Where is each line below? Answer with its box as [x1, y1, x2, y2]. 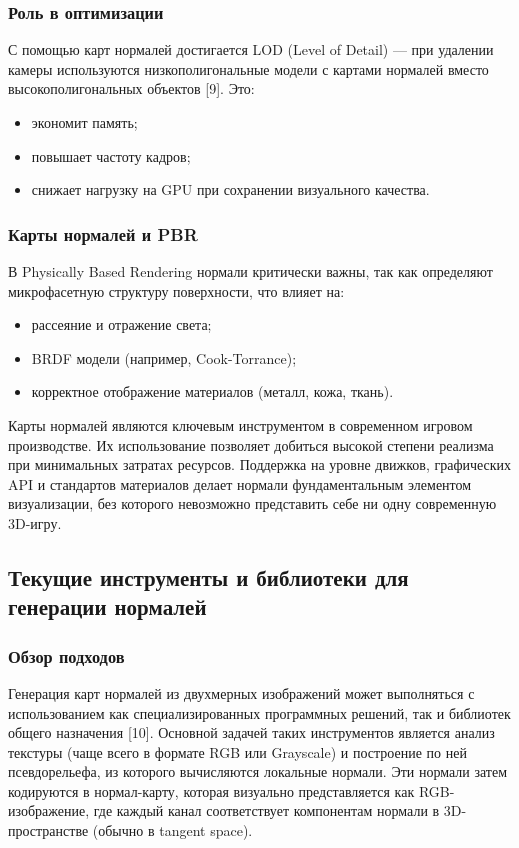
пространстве [8, 820, 89, 841]
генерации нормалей [8, 591, 207, 622]
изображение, [8, 800, 90, 821]
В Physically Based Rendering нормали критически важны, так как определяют [8, 261, 493, 281]
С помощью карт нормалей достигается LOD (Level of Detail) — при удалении [8, 39, 494, 60]
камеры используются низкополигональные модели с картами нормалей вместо [8, 58, 489, 79]
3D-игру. [8, 512, 62, 533]
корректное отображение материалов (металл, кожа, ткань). [31, 381, 394, 402]
